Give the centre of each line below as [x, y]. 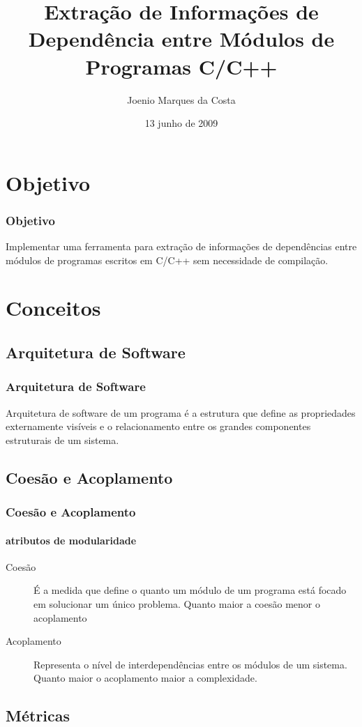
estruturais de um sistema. [62, 439]
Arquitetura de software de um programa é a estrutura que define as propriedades [181, 412]
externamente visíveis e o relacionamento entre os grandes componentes [158, 426]
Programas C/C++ [181, 66]
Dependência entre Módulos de [181, 39]
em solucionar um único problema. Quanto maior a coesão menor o [177, 604]
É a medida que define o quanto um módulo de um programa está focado [190, 590]
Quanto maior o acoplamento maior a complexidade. [145, 678]
